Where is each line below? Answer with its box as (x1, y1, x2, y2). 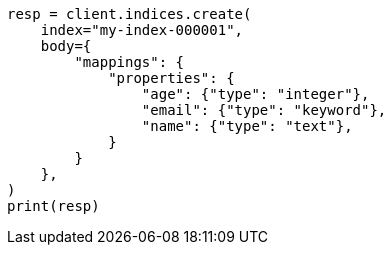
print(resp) (7, 198, 100, 214)
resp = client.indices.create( (7, 6, 252, 22)
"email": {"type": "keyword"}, (141, 102, 387, 118)
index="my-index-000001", (40, 22, 244, 38)
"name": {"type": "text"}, (141, 118, 353, 134)
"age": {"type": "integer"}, (141, 86, 370, 102)
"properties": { (108, 70, 235, 86)
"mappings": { (74, 54, 185, 70)
